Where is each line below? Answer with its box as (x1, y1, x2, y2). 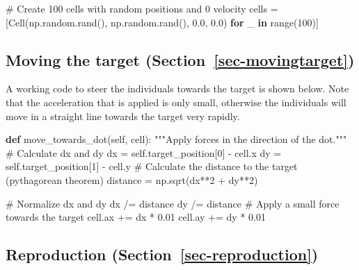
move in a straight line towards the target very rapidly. (6, 108, 240, 123)
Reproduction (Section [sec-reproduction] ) (6, 244, 319, 265)
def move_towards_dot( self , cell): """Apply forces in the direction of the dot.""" (6, 132, 347, 146)
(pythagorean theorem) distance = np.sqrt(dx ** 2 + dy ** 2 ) (6, 172, 258, 187)
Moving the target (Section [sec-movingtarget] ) (6, 49, 355, 70)
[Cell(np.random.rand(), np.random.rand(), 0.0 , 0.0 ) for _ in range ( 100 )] (6, 15, 319, 29)
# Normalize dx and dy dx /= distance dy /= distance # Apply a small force (6, 196, 340, 210)
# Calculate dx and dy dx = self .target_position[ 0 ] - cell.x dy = (6, 145, 282, 160)
